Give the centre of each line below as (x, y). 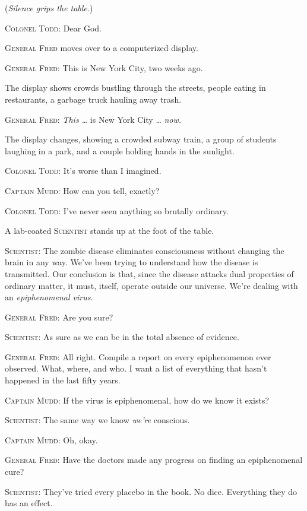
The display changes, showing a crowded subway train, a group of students (141, 139)
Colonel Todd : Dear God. (53, 28)
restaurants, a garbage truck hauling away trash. (93, 99)
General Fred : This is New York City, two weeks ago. (104, 67)
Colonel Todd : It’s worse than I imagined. (83, 171)
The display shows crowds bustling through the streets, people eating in (135, 88)
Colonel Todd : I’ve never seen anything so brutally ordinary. (117, 210)
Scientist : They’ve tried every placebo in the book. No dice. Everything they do (151, 491)
